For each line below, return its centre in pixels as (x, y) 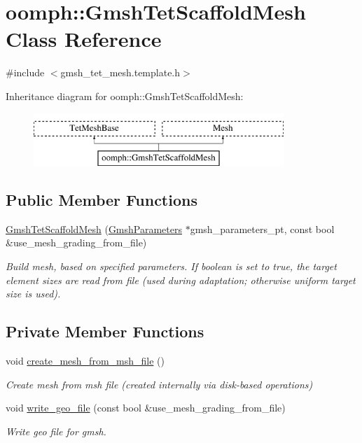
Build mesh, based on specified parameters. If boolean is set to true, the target (171, 266)
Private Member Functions (105, 331)
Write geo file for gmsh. (56, 431)
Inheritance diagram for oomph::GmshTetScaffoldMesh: (125, 96)
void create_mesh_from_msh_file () (85, 361)
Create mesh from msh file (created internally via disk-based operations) (159, 384)
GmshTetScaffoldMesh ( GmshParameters (94, 228)
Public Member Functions (102, 200)
